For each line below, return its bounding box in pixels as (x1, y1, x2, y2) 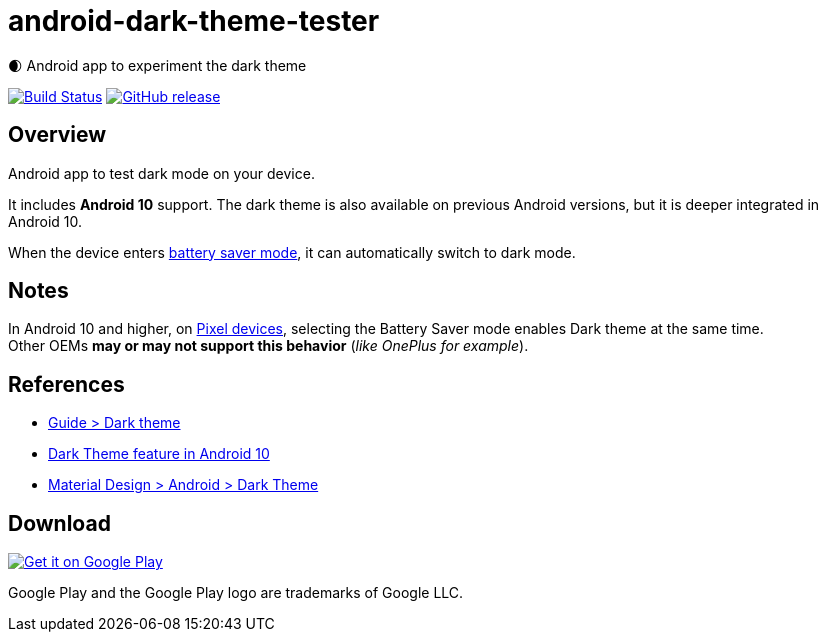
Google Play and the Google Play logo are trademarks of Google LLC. (8, 584, 464, 602)
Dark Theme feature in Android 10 (48, 445, 270, 463)
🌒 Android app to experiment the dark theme (8, 56, 307, 74)
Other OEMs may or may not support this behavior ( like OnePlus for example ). (8, 337, 529, 355)
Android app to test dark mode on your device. (8, 164, 315, 182)
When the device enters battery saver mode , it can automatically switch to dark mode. (8, 243, 576, 261)
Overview (8, 122, 107, 148)
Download (8, 510, 111, 536)
